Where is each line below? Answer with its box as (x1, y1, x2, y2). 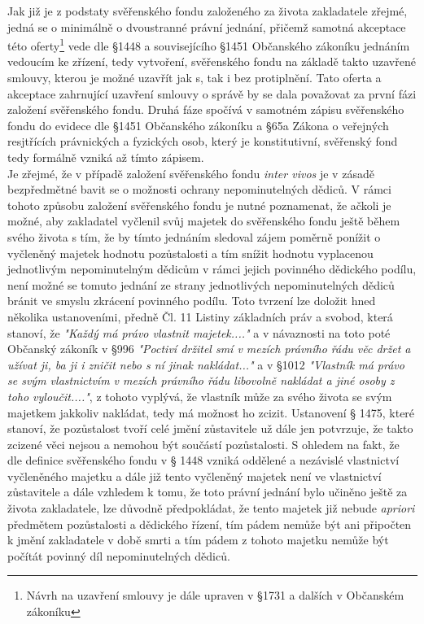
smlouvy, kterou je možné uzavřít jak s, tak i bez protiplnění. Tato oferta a (7, 69, 382, 86)
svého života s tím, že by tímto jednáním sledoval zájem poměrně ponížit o (7, 228, 381, 245)
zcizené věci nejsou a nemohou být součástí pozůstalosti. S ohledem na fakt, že (7, 435, 400, 452)
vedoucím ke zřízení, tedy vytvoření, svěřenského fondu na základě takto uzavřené (7, 53, 416, 70)
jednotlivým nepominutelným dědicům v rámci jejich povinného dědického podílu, (7, 260, 417, 277)
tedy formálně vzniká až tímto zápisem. (7, 149, 204, 165)
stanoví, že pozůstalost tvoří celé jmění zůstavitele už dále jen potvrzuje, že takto (7, 420, 413, 437)
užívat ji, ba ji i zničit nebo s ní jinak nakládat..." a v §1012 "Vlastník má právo (7, 356, 404, 373)
